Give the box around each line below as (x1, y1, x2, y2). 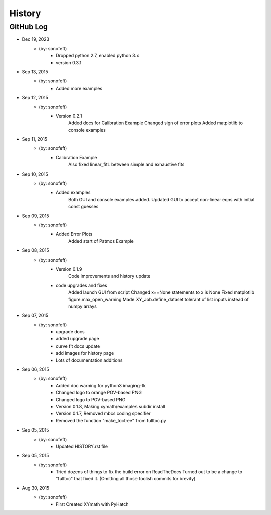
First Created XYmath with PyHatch (56, 501, 129, 507)
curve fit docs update (56, 342, 100, 349)
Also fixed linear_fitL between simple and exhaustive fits (68, 161, 185, 168)
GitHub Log (9, 22, 48, 31)
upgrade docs (56, 329, 85, 335)
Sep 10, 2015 (22, 171, 49, 177)
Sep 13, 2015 (22, 68, 49, 75)
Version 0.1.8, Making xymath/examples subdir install (56, 403, 165, 409)
